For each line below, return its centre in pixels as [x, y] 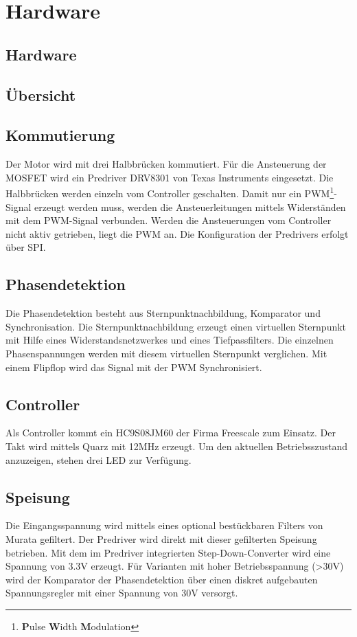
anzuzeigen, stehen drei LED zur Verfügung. [99, 459]
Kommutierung [60, 135]
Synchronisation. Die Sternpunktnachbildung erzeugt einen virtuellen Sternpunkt [176, 326]
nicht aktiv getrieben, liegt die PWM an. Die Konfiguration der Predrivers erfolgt [177, 233]
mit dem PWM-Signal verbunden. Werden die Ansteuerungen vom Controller [169, 220]
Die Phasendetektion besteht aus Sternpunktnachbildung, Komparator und [163, 313]
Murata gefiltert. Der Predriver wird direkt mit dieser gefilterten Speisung [161, 538]
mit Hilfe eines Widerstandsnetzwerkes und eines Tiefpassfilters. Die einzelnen [170, 340]
